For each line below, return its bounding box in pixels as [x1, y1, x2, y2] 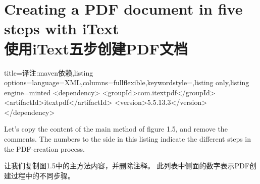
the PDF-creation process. [4, 143, 85, 154]
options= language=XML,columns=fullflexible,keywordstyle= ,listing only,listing [4, 77, 249, 88]
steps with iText [4, 18, 119, 39]
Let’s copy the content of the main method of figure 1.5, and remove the [4, 124, 228, 134]
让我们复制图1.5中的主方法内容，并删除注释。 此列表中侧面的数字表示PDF [4, 160, 249, 171]
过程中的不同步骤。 [11, 170, 75, 180]
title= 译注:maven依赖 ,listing [4, 67, 93, 78]
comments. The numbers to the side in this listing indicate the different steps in [4, 134, 251, 144]
